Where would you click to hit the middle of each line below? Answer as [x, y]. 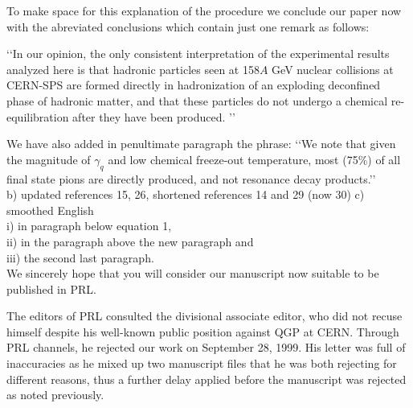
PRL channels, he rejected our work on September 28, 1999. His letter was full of [206, 347]
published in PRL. [51, 288]
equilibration [38, 116]
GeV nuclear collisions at [333, 69]
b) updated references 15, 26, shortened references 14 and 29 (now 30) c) [186, 194]
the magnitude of [49, 159]
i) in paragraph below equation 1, [89, 226]
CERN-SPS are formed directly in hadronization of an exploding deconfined [194, 85]
